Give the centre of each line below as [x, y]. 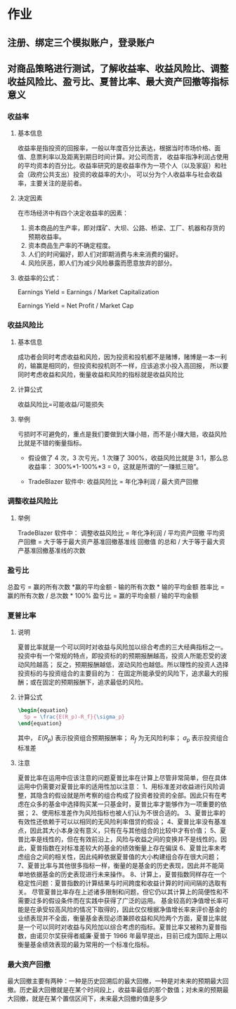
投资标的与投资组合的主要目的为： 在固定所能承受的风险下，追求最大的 [120, 673]
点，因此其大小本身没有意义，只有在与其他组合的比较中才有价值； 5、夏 [122, 830]
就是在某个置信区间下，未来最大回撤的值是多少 [99, 998]
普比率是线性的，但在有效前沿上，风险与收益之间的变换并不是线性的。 [119, 839]
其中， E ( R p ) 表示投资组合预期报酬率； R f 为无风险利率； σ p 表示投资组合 [123, 739]
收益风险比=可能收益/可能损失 [61, 404]
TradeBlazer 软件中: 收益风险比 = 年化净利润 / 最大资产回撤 [113, 481]
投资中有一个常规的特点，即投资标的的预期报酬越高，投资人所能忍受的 [119, 656]
